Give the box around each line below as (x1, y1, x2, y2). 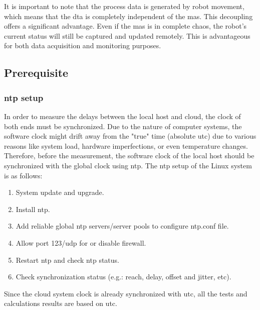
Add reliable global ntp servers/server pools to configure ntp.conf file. (16, 221, 229, 231)
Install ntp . (16, 203, 50, 214)
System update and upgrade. (16, 187, 104, 197)
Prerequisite (4, 65, 69, 80)
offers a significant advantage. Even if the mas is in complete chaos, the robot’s (4, 21, 247, 31)
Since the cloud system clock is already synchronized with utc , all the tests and (4, 288, 247, 298)
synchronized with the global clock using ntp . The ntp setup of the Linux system (4, 160, 252, 170)
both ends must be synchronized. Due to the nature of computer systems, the (4, 121, 242, 131)
